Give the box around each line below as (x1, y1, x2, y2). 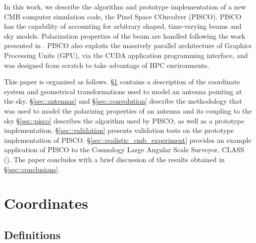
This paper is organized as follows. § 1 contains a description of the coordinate (4, 76, 240, 87)
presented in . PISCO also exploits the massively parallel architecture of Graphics (4, 40, 252, 51)
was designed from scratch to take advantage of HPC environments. (4, 60, 209, 70)
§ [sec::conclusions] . (4, 164, 60, 174)
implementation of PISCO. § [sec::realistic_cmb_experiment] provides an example (4, 134, 252, 145)
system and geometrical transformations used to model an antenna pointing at (4, 86, 242, 96)
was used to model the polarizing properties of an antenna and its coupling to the (4, 105, 252, 116)
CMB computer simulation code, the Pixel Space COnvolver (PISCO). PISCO (4, 11, 242, 21)
